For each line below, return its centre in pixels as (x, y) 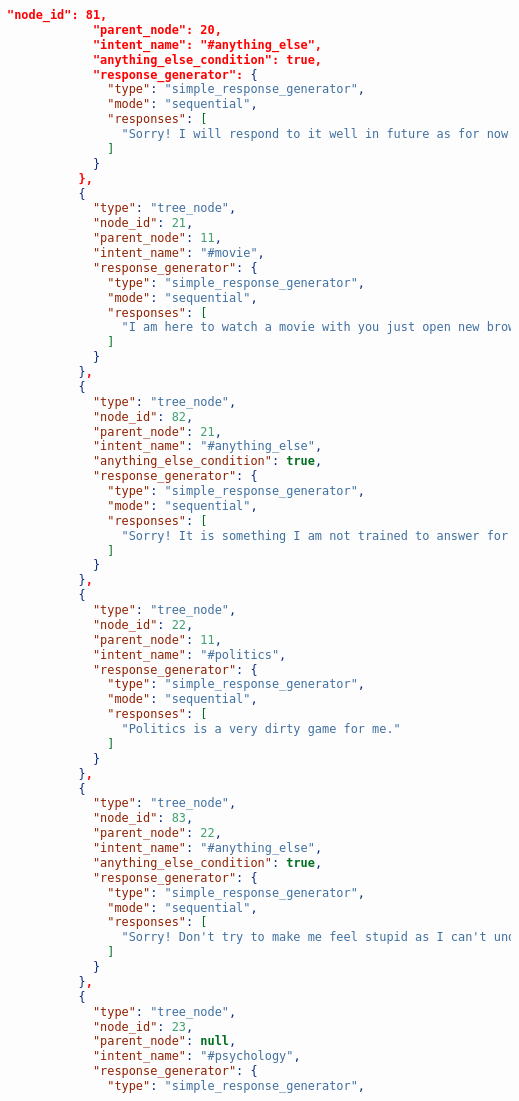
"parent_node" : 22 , (157, 833)
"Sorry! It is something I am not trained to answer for (315, 535)
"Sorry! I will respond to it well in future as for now (315, 134)
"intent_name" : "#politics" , (189, 654)
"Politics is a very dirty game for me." (261, 729)
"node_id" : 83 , (143, 818)
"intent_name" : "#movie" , (178, 253)
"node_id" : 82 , (143, 416)
